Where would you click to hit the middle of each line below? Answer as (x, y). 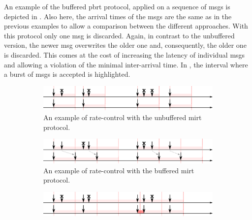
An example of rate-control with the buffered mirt (119, 170)
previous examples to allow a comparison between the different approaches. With (126, 26)
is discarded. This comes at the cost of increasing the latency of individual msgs (125, 54)
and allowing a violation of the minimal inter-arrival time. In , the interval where (126, 64)
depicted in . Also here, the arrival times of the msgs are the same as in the (118, 16)
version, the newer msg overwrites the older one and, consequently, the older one (125, 45)
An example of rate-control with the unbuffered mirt (123, 117)
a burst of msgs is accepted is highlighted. (67, 74)
